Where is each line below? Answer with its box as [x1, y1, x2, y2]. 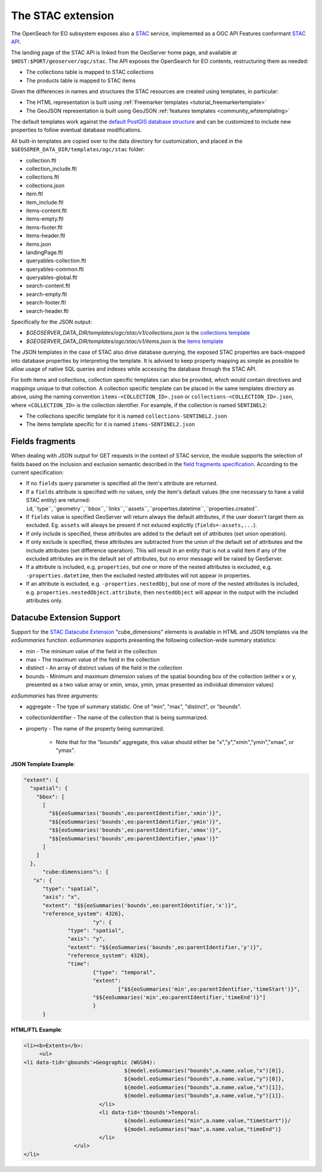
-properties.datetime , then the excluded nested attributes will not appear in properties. [26, 571, 251, 579]
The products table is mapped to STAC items [26, 76, 136, 84]
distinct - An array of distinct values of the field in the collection [26, 664, 182, 672]
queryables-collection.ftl [26, 257, 86, 264]
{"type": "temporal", [92, 969, 156, 975]
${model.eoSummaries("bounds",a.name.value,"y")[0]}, [124, 1076, 285, 1082]
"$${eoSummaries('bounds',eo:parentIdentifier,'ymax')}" [48, 835, 219, 842]
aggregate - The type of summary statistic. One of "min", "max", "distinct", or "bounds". [26, 703, 241, 710]
